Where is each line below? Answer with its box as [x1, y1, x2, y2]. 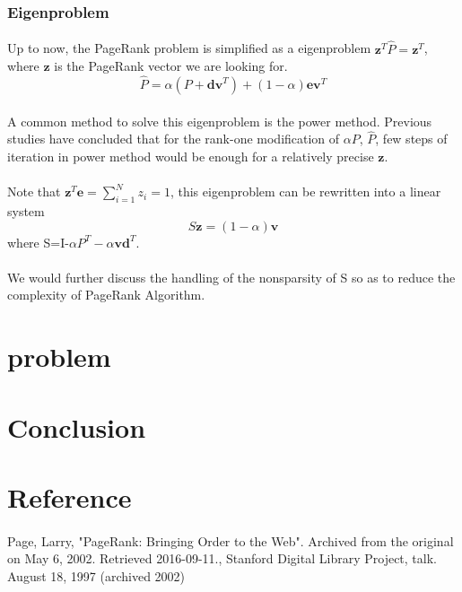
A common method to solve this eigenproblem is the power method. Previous [7, 111, 432, 130]
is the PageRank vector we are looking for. [54, 57, 288, 75]
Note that [7, 182, 61, 201]
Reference [7, 478, 132, 515]
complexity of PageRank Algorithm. [7, 285, 205, 304]
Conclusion [7, 408, 146, 445]
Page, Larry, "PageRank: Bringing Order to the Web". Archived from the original [7, 531, 454, 550]
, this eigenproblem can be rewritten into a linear [170, 182, 441, 201]
